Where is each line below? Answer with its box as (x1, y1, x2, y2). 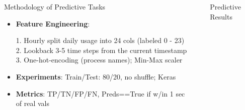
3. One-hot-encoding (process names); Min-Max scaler (16, 54, 183, 65)
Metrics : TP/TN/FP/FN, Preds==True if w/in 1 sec (16, 88, 185, 98)
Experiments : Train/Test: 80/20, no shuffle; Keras (16, 71, 176, 81)
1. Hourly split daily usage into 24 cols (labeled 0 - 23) (16, 35, 185, 45)
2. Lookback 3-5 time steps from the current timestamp (16, 44, 187, 55)
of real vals (16, 98, 50, 108)
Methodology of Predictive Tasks (4, 1, 106, 11)
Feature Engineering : (16, 18, 90, 28)
